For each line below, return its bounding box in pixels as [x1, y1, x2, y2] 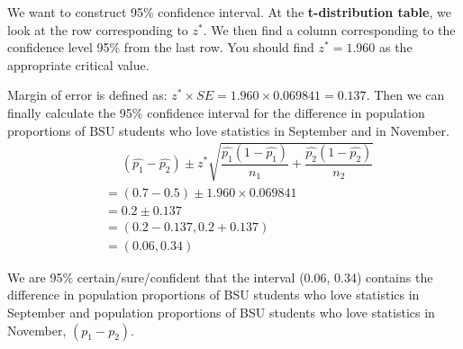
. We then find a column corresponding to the [203, 20, 456, 39]
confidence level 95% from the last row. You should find [7, 38, 314, 57]
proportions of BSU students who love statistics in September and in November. [7, 121, 449, 139]
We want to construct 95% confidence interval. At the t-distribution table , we [7, 3, 451, 21]
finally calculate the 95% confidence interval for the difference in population [7, 103, 425, 121]
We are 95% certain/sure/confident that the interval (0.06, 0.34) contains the [7, 267, 433, 286]
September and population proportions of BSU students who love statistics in [7, 303, 435, 322]
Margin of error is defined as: [7, 85, 168, 104]
